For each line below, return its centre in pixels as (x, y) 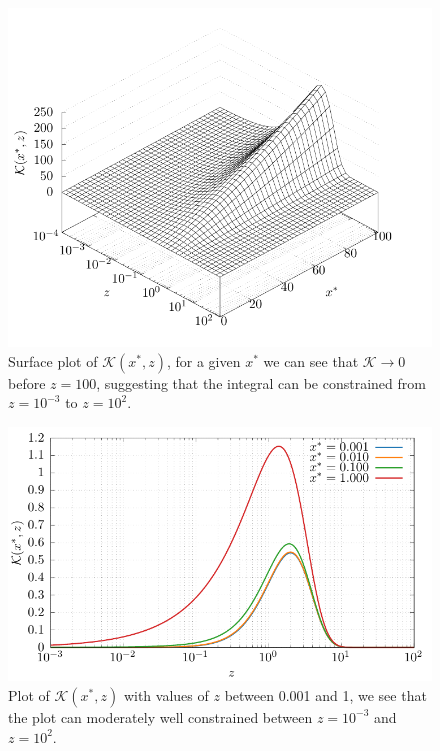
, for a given (203, 360)
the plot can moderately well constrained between (160, 716)
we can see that (311, 360)
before (27, 382)
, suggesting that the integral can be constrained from (261, 382)
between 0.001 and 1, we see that (325, 694)
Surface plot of (53, 360)
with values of (166, 694)
